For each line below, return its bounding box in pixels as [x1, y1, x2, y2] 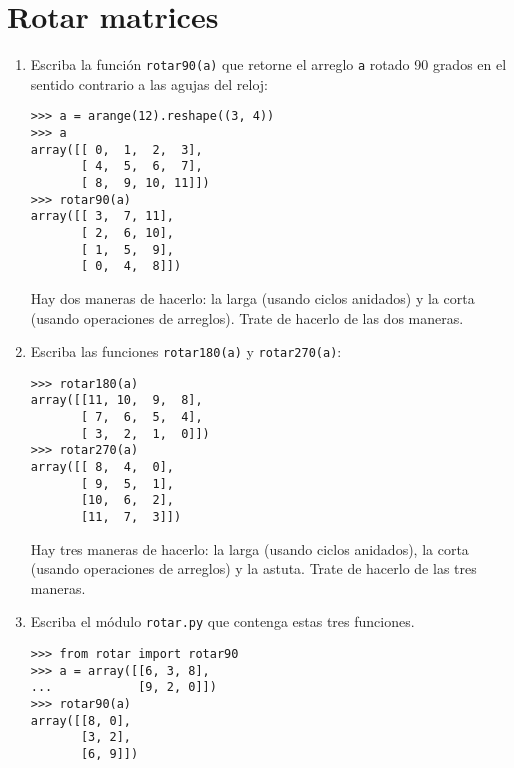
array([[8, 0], [30, 713, 132, 728]
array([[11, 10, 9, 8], [30, 393, 203, 408]
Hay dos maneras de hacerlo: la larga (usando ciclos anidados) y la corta [30, 287, 475, 308]
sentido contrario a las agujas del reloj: [30, 73, 268, 94]
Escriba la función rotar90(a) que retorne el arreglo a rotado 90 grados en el [30, 54, 507, 75]
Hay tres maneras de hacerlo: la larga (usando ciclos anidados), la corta [30, 538, 469, 559]
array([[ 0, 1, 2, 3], [30, 142, 203, 157]
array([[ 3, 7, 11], [30, 209, 174, 224]
